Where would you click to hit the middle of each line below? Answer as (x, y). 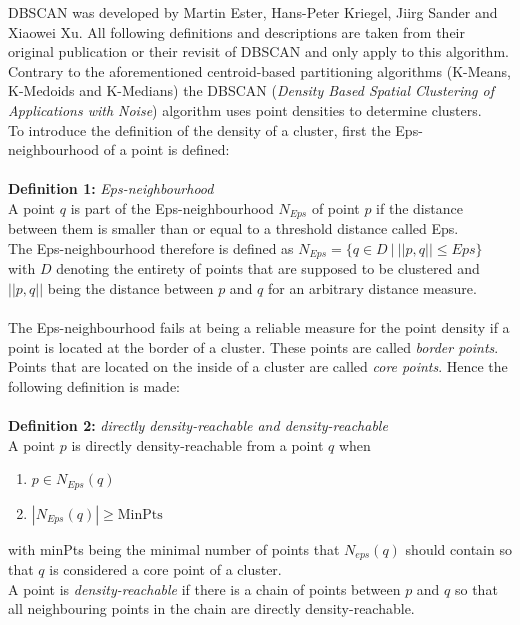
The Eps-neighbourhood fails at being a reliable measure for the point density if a (259, 327)
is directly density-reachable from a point (197, 444)
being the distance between (130, 288)
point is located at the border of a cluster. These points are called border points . (253, 346)
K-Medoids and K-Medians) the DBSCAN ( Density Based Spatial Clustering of (251, 90)
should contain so (458, 548)
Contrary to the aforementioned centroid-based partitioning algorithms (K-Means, (259, 70)
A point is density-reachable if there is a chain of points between (204, 588)
